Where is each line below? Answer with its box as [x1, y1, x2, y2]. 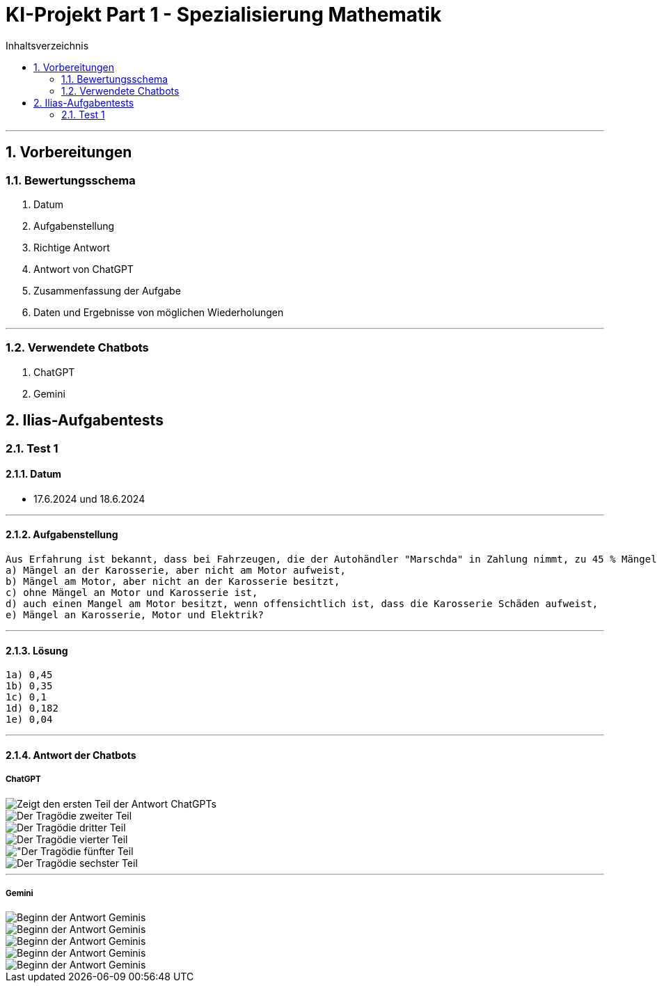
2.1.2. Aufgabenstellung [6, 528, 118, 541]
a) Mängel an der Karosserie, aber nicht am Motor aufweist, [6, 565, 346, 576]
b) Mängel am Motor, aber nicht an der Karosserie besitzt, [6, 576, 340, 587]
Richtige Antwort [33, 241, 110, 253]
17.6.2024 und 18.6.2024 [33, 492, 145, 505]
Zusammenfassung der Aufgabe [33, 284, 181, 297]
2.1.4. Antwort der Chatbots [6, 748, 136, 761]
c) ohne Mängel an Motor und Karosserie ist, [6, 587, 258, 598]
